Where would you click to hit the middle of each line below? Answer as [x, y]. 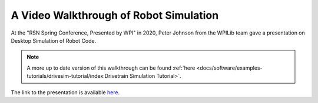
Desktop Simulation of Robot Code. [54, 40]
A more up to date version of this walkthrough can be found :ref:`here [111, 68]
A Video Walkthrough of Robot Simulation [115, 15]
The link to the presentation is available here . [65, 92]
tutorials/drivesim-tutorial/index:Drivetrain [78, 76]
